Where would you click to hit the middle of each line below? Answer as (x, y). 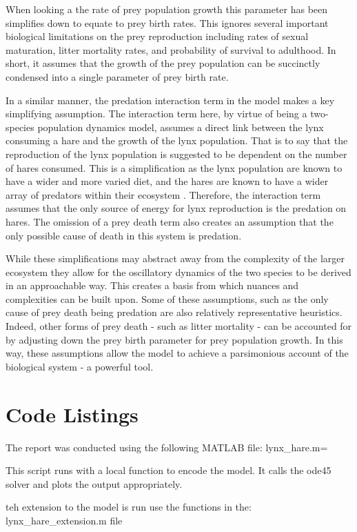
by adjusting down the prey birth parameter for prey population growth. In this (174, 339)
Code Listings (72, 414)
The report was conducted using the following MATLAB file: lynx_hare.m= (167, 447)
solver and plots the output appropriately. (94, 483)
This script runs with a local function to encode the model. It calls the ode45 (169, 470)
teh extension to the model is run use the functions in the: (129, 507)
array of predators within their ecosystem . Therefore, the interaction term (163, 194)
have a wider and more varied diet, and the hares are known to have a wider (167, 181)
